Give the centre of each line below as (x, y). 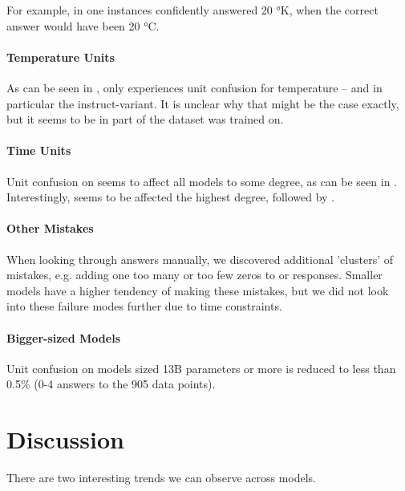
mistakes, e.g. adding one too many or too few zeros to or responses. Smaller (194, 275)
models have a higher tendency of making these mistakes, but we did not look (198, 290)
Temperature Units (61, 57)
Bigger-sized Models (63, 337)
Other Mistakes (50, 228)
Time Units (39, 150)
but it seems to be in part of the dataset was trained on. (145, 119)
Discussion (65, 439)
